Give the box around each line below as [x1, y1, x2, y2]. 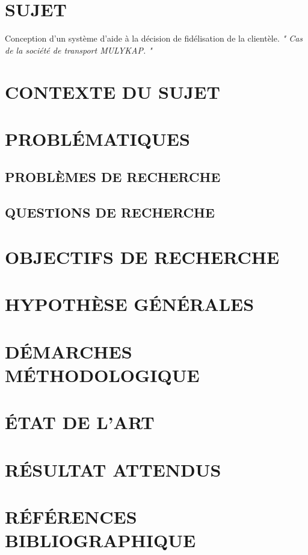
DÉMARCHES [5, 339, 132, 363]
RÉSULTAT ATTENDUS [5, 457, 221, 481]
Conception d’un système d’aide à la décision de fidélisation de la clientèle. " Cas [5, 32, 303, 45]
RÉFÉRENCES [5, 504, 137, 528]
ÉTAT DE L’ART [5, 410, 155, 434]
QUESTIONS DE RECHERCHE [5, 203, 215, 222]
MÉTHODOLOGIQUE [5, 362, 200, 387]
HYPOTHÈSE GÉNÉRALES [5, 292, 254, 316]
